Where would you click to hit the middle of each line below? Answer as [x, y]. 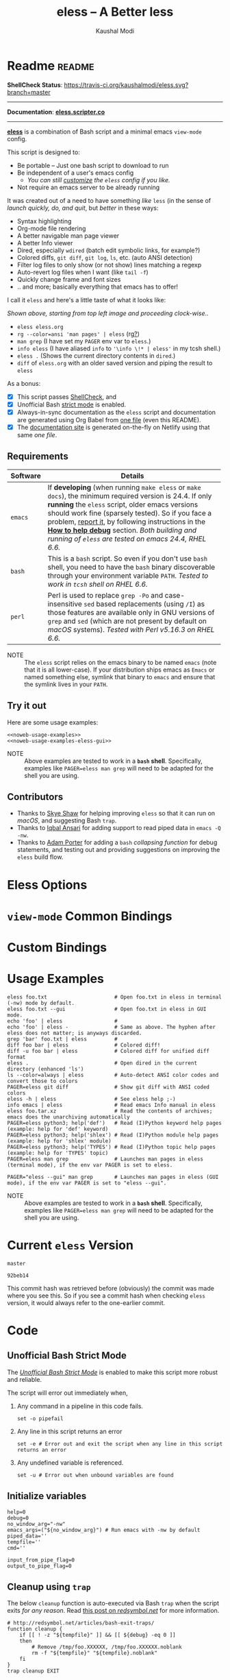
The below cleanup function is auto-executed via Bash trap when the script [113, 1603]
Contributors [35, 797]
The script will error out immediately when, [67, 1393]
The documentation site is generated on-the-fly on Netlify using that [113, 427]
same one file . [37, 435]
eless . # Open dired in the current [102, 1063]
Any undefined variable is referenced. [70, 1462]
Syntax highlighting [44, 221]
